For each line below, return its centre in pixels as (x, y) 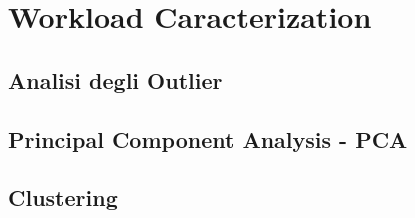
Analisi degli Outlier (115, 79)
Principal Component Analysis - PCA (208, 138)
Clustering (63, 197)
